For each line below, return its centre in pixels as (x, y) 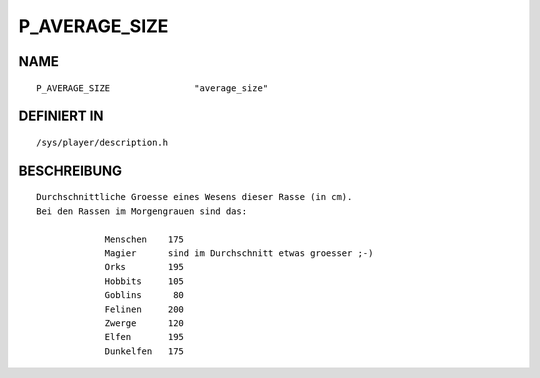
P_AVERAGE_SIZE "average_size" (152, 88)
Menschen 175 (144, 239)
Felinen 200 (144, 309)
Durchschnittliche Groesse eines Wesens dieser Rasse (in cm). (194, 197)
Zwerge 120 (144, 323)
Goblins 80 (144, 295)
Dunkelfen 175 (144, 351)
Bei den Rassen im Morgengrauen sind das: (142, 211)
